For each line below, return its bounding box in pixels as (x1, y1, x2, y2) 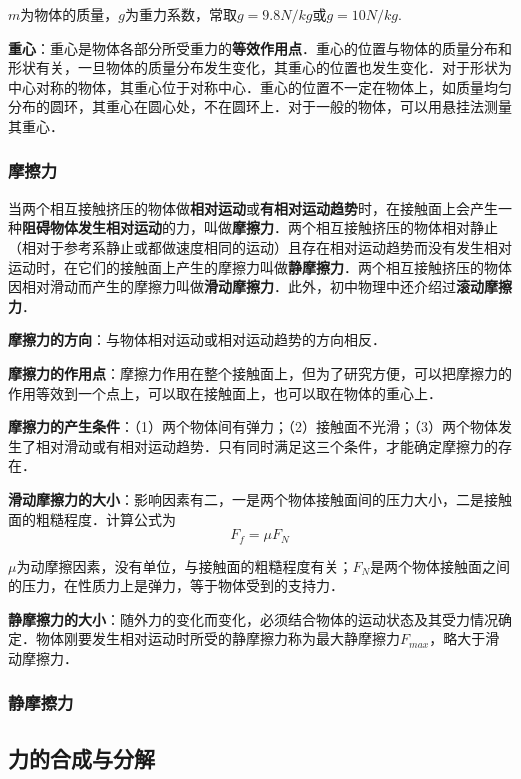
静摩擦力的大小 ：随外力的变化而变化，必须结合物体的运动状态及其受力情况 (8, 608, 498, 629)
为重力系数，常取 (124, 4, 237, 24)
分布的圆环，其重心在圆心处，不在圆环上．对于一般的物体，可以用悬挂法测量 (8, 96, 512, 117)
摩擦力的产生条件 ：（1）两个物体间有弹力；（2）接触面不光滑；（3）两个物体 (8, 416, 498, 437)
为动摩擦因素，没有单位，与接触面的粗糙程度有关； (16, 555, 353, 576)
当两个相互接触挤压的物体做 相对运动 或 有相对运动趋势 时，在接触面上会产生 (8, 197, 498, 218)
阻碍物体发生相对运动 (22, 217, 162, 238)
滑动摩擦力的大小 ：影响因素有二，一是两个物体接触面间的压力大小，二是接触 (8, 488, 512, 509)
